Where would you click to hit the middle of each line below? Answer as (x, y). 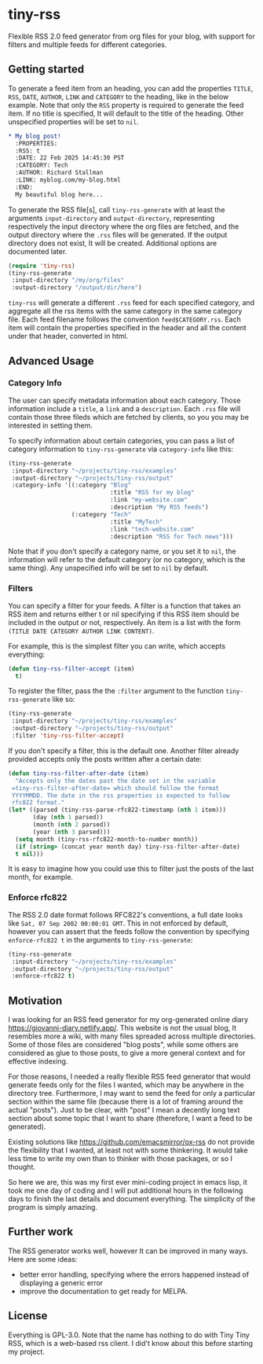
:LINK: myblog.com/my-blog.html (68, 180)
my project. (27, 1351)
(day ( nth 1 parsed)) (68, 818)
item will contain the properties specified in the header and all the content (128, 328)
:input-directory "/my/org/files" (68, 281)
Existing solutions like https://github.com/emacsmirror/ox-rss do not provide (131, 1142)
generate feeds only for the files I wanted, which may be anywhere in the (126, 1085)
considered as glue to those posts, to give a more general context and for (127, 1053)
